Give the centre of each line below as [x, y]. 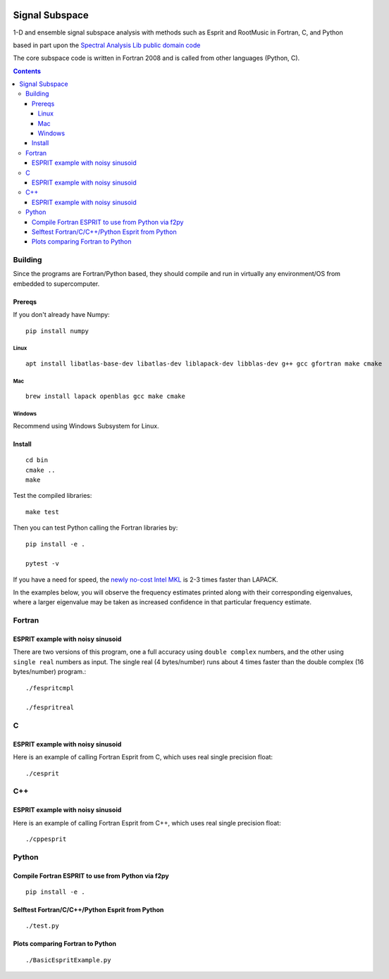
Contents [27, 71]
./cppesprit [46, 839]
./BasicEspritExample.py [68, 960]
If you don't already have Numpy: [61, 315]
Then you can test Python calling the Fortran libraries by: [95, 528]
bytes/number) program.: [50, 672]
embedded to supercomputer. [56, 283]
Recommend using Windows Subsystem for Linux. [86, 425]
